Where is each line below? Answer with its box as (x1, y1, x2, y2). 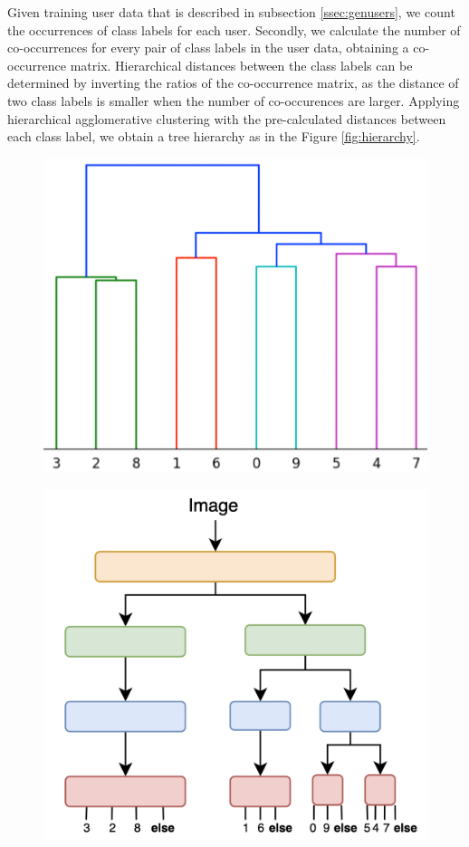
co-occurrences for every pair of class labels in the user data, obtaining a (7, 38, 409, 57)
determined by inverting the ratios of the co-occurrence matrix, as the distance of (7, 73, 459, 92)
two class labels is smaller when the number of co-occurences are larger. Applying (7, 91, 460, 110)
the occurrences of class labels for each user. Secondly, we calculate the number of (7, 20, 461, 39)
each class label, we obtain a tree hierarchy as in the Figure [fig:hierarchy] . (7, 127, 420, 146)
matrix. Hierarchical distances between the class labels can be (70, 55, 413, 74)
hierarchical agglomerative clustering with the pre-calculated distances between (7, 109, 446, 128)
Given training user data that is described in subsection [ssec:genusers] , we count (7, 3, 455, 21)
